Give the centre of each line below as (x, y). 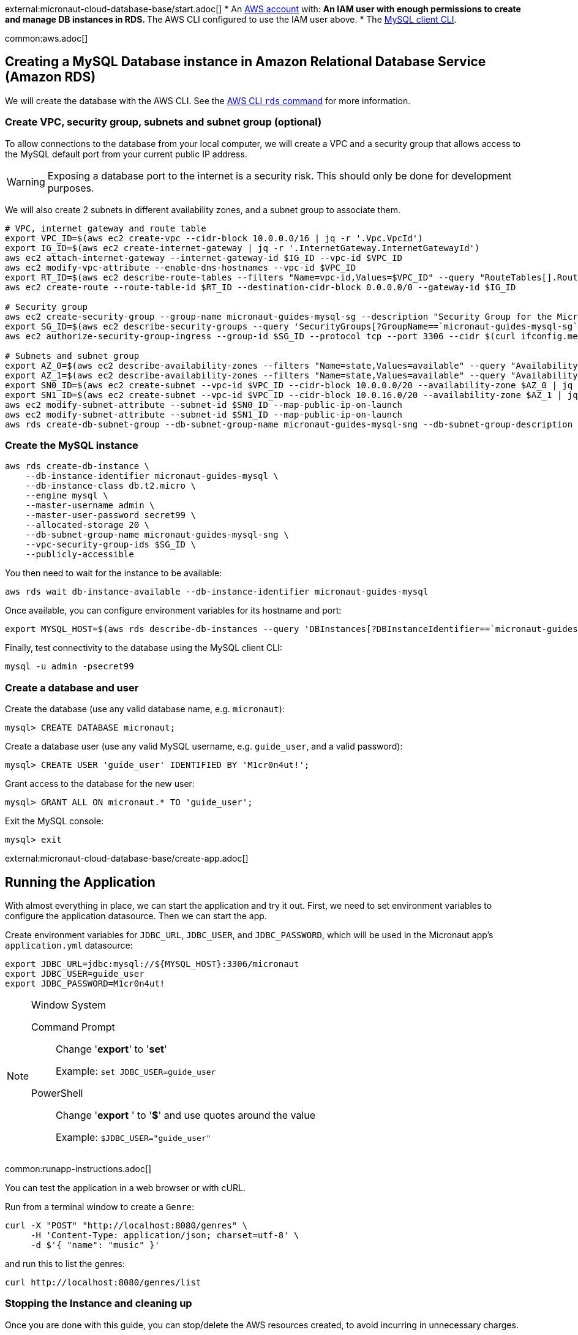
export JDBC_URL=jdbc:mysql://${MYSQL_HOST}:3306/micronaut (152, 964)
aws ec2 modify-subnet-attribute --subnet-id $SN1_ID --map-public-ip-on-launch (204, 414)
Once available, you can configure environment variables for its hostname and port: (173, 611)
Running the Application (80, 882)
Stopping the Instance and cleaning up (99, 1303)
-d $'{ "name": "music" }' (95, 1245)
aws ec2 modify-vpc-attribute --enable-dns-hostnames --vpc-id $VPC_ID (181, 267)
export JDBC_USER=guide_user (75, 973)
